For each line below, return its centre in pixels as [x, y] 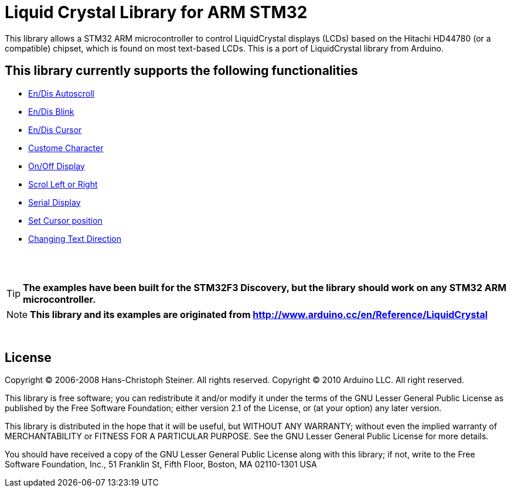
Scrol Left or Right [63, 184]
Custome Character [66, 148]
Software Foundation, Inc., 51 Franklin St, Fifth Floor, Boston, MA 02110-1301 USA [161, 464]
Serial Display [54, 202]
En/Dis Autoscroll [61, 93]
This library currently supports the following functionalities [181, 71]
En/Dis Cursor [55, 129]
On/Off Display [57, 166]
